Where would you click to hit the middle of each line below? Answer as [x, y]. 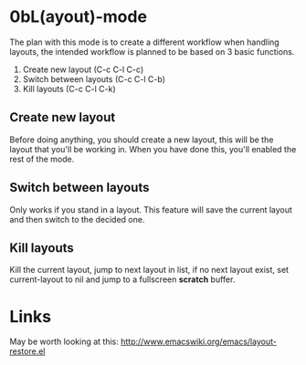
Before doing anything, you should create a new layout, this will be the [142, 140]
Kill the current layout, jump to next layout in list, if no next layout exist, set [149, 270]
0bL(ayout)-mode [79, 17]
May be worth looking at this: [64, 342]
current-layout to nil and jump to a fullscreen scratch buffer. [122, 279]
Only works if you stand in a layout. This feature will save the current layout [151, 209]
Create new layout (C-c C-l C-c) [83, 69]
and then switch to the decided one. [77, 219]
